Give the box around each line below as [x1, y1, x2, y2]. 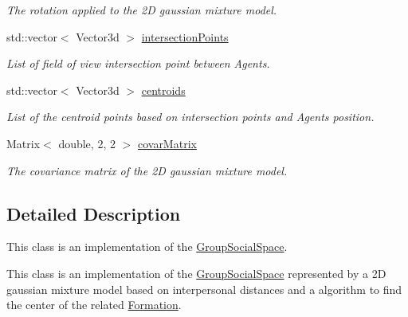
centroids [141, 81, 186, 98]
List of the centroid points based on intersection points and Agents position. [6, 108, 375, 125]
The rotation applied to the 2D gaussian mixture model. [6, 2, 277, 18]
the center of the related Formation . [6, 296, 182, 313]
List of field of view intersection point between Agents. [6, 55, 270, 72]
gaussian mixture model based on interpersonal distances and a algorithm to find [6, 280, 402, 297]
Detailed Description [6, 201, 181, 225]
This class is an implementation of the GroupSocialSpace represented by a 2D [6, 264, 386, 281]
